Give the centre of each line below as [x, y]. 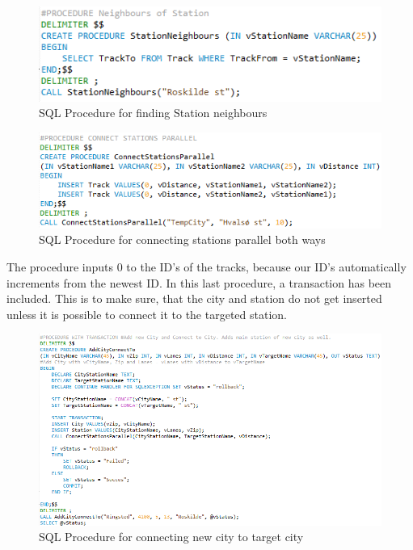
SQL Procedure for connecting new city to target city [171, 537]
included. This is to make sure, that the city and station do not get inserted [194, 298]
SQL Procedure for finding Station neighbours [153, 113]
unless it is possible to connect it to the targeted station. [147, 314]
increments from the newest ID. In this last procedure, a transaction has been [199, 282]
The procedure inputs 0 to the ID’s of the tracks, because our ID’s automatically [206, 266]
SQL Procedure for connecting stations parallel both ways [182, 239]
